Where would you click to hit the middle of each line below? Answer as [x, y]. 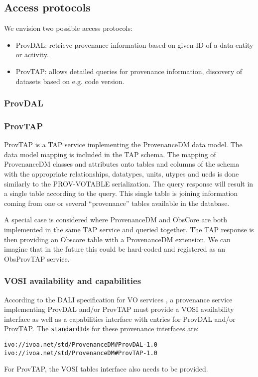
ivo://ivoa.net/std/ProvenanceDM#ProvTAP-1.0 [81, 353]
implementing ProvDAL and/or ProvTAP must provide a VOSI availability [119, 309]
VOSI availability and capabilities [73, 281]
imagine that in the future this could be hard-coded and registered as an [115, 249]
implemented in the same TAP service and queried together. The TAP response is [129, 229]
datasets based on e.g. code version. [70, 81]
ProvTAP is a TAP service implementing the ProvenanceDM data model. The [123, 144]
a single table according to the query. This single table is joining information [121, 193]
